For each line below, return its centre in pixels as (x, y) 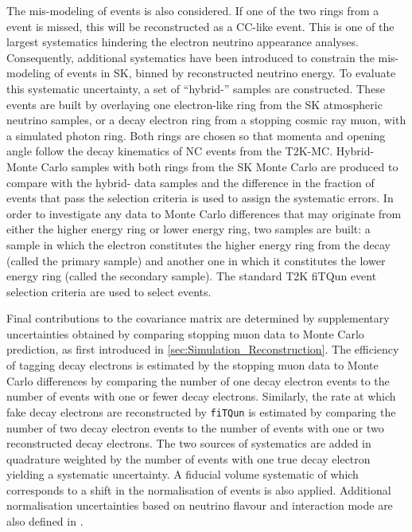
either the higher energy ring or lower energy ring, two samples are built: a (189, 229)
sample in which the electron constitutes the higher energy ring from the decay (199, 244)
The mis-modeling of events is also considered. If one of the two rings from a (193, 10)
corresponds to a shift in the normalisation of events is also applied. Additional (199, 489)
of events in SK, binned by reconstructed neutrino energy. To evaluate (225, 73)
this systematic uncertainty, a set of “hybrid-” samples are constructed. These (196, 88)
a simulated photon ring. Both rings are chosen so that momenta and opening (196, 135)
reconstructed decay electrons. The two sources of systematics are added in (189, 443)
